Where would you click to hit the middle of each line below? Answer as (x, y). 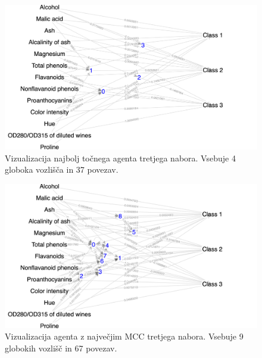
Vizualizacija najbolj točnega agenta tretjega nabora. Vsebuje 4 (120, 158)
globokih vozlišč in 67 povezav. (61, 348)
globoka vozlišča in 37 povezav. (62, 169)
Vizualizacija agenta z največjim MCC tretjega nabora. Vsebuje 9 (124, 336)
